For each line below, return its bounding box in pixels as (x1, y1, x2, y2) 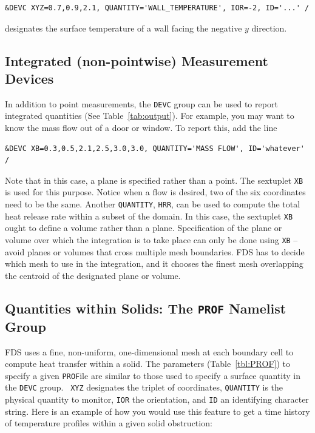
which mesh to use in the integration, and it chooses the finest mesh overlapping (5, 257, 303, 270)
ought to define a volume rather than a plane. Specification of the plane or (5, 221, 282, 234)
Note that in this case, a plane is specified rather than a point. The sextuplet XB (5, 173, 303, 186)
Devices (5, 69, 54, 87)
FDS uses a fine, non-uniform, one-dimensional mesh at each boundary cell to (5, 345, 294, 358)
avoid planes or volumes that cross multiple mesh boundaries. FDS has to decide (5, 245, 305, 258)
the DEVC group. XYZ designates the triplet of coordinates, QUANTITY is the (5, 381, 283, 394)
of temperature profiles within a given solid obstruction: (5, 417, 212, 429)
